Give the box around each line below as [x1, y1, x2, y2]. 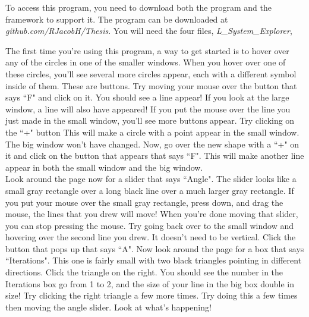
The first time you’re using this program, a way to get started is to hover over [5, 44, 289, 57]
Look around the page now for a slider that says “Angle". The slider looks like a [5, 172, 297, 185]
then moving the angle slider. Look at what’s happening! [5, 300, 212, 313]
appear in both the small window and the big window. [5, 161, 203, 173]
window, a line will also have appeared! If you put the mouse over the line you [5, 102, 291, 115]
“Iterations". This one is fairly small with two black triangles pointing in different [5, 254, 302, 266]
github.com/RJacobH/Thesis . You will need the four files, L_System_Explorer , [5, 24, 292, 37]
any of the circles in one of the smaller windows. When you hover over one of [5, 56, 286, 68]
